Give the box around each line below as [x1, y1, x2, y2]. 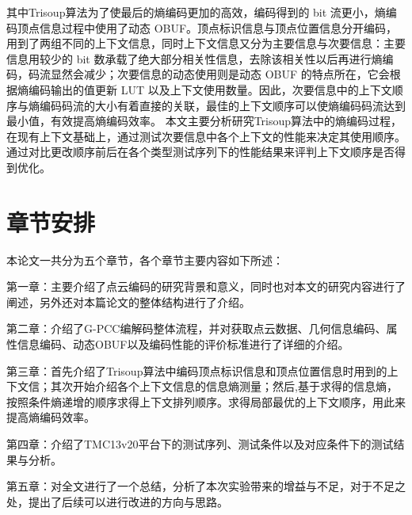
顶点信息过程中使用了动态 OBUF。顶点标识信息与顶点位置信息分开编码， [17, 19, 398, 36]
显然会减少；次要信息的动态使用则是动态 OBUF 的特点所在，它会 [50, 66, 390, 82]
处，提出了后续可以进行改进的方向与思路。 [6, 493, 228, 509]
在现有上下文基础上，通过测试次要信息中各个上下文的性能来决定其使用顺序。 [6, 128, 406, 144]
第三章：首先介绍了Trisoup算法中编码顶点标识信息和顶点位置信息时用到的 [6, 362, 387, 379]
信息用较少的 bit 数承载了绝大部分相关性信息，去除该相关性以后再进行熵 [6, 50, 383, 67]
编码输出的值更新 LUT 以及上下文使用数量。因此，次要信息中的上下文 [28, 81, 392, 97]
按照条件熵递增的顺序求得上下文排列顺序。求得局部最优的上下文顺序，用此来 [6, 393, 406, 410]
